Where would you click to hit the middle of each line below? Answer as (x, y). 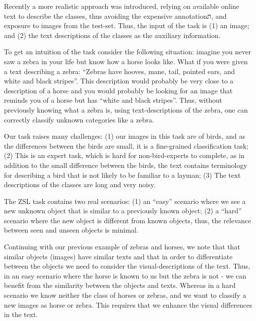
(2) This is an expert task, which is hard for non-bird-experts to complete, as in (124, 155)
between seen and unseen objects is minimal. (71, 230)
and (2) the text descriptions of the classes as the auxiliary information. (112, 35)
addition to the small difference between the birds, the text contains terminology (126, 165)
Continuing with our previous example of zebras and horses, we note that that (122, 247)
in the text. (21, 314)
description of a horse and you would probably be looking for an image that (118, 90)
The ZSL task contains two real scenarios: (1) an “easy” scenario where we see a (125, 201)
